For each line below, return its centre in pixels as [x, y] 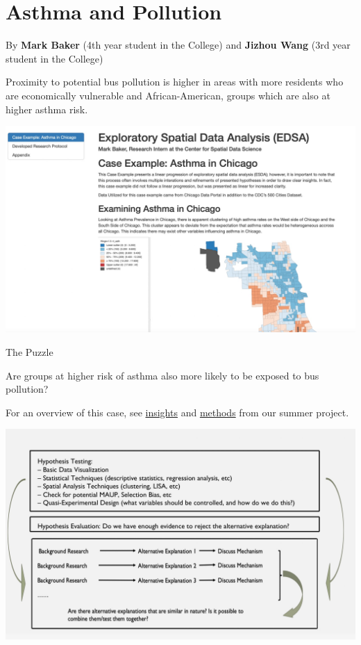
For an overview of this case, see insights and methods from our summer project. [177, 412]
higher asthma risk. [47, 109]
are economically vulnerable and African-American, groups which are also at [168, 95]
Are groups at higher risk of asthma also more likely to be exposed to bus [162, 375]
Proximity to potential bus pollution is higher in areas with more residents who [175, 82]
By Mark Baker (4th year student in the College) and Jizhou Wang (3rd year [178, 45]
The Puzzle [30, 351]
